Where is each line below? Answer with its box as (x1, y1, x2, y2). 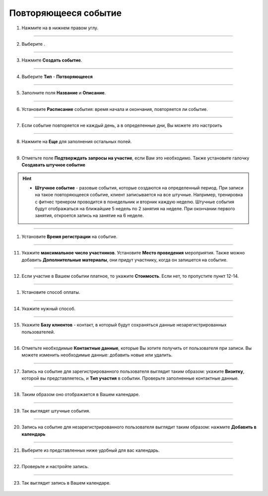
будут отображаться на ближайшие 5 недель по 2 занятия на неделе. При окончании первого (35, 206, 235, 212)
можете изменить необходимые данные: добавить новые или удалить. (21, 352, 173, 358)
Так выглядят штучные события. (21, 408, 90, 413)
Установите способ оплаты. (21, 289, 80, 295)
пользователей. (21, 329, 55, 335)
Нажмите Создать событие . (21, 57, 82, 63)
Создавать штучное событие (21, 162, 85, 168)
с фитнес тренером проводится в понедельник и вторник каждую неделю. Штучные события (35, 199, 234, 205)
